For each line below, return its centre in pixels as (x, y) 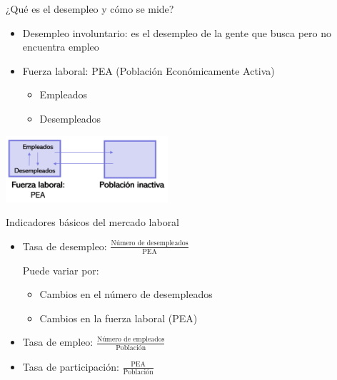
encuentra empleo (61, 47)
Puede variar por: (61, 270)
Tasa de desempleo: (65, 246)
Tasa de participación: (71, 366)
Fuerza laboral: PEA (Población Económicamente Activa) (149, 70)
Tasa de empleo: (58, 342)
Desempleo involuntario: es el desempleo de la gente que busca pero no (177, 32)
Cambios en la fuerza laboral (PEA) (119, 318)
